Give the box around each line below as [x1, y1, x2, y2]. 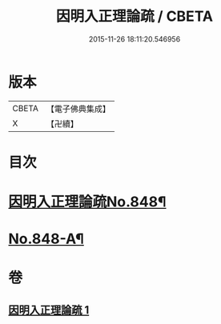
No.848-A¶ [8, 230, 84, 248]
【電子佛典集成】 [46, 103, 110, 114]
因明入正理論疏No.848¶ [8, 193, 167, 211]
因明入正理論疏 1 [8, 303, 90, 317]
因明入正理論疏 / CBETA [55, 7, 214, 26]
